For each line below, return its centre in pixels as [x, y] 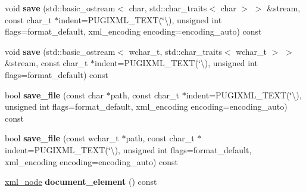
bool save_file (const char [54, 95]
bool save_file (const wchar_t [62, 138]
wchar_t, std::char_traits [175, 51]
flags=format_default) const [57, 74]
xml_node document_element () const [81, 182]
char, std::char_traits [168, 8]
